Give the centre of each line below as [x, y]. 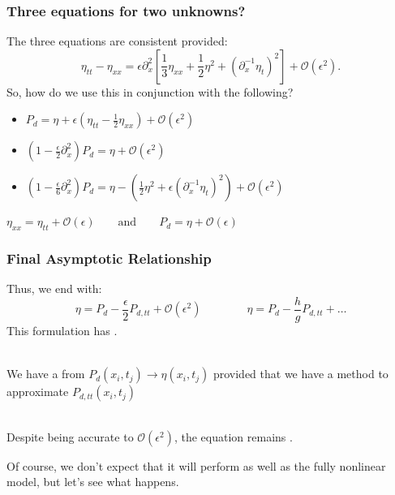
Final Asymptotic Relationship [109, 258]
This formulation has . [62, 331]
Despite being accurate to [70, 436]
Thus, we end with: [54, 288]
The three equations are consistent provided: [117, 41]
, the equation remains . [233, 436]
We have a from [46, 374]
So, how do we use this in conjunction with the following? [150, 91]
